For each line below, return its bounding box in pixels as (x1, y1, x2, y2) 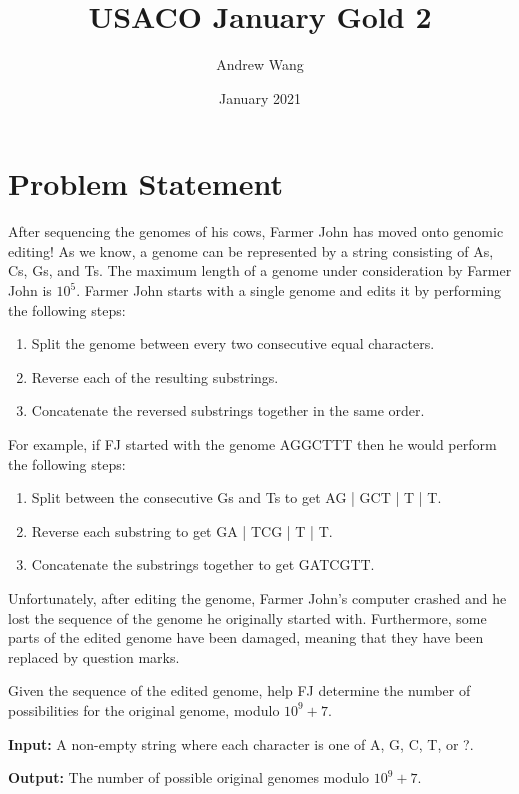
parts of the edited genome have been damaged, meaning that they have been (8, 627, 484, 648)
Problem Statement (8, 163, 283, 204)
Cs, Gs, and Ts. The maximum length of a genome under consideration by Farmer (8, 260, 512, 281)
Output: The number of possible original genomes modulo (8, 767, 370, 788)
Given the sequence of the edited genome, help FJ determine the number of (8, 680, 471, 701)
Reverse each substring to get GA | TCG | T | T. (31, 520, 333, 541)
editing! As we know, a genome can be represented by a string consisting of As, (8, 240, 494, 261)
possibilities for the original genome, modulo (8, 699, 280, 720)
